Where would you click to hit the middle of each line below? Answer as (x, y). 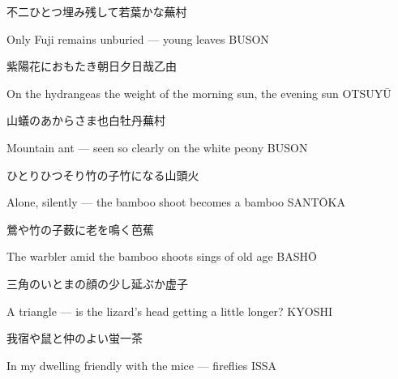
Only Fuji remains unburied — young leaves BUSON (138, 38)
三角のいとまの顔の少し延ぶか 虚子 (97, 283)
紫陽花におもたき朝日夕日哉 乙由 (92, 66)
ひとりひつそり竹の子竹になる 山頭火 (103, 175)
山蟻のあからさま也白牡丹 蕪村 (86, 120)
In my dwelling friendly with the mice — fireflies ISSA (142, 365)
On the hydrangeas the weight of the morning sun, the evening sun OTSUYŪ (199, 93)
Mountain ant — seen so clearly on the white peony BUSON (157, 147)
